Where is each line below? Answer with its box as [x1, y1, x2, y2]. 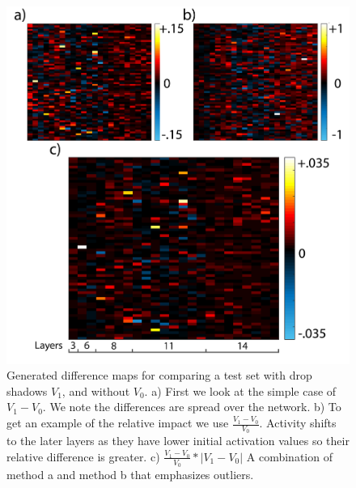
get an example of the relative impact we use [6, 414, 229, 431]
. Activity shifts [259, 414, 337, 431]
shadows [6, 382, 48, 399]
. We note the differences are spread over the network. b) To [42, 398, 341, 415]
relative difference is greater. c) [6, 448, 160, 465]
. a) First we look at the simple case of [144, 382, 337, 399]
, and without [61, 382, 130, 399]
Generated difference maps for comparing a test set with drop [6, 367, 312, 384]
